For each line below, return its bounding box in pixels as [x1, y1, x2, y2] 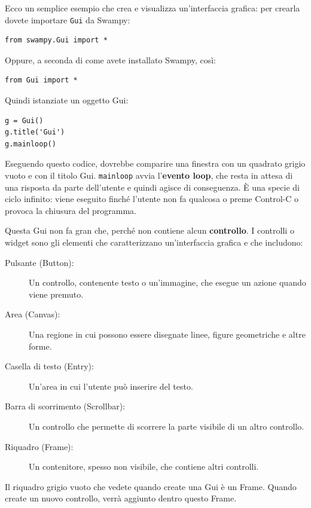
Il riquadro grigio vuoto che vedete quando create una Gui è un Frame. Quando [5, 480, 297, 492]
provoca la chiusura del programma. [5, 204, 136, 216]
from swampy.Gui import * [5, 36, 108, 45]
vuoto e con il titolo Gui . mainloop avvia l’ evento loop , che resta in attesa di [5, 169, 293, 181]
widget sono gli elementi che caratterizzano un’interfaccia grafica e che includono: [5, 236, 303, 249]
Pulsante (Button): [5, 256, 74, 268]
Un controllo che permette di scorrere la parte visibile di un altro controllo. [29, 420, 304, 432]
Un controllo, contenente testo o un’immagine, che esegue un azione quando [29, 276, 306, 289]
